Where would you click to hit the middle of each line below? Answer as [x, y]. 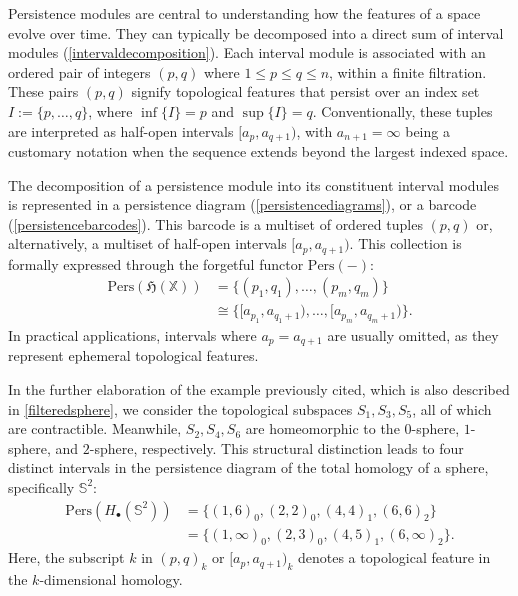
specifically [41, 486]
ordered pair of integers [79, 71]
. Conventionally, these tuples [402, 110]
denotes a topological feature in [394, 557]
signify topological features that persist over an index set [305, 91]
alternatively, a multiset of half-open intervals [147, 243]
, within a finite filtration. [408, 71]
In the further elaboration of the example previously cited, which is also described [259, 388]
